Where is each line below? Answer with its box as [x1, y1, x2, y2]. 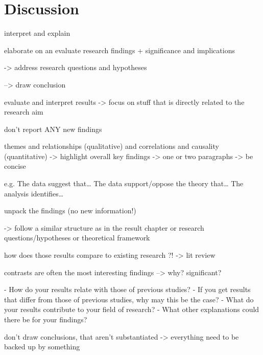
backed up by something [4, 341, 80, 352]
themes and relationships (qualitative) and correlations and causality [4, 141, 219, 151]
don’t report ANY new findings [4, 123, 102, 134]
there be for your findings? [4, 314, 87, 324]
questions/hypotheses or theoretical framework [4, 232, 150, 243]
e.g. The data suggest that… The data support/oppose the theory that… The [4, 178, 244, 189]
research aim [4, 106, 43, 117]
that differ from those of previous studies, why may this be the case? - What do [4, 294, 254, 304]
